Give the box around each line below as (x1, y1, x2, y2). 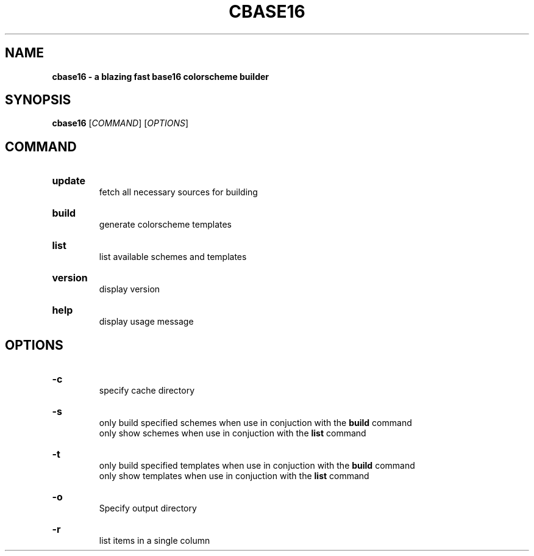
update (52, 175, 86, 187)
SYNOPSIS (5, 92, 71, 108)
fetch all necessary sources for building (99, 187, 258, 198)
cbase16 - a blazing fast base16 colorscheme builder (52, 71, 269, 82)
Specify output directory (99, 503, 197, 514)
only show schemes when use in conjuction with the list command (99, 428, 366, 439)
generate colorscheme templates (99, 219, 232, 230)
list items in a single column (99, 535, 210, 546)
